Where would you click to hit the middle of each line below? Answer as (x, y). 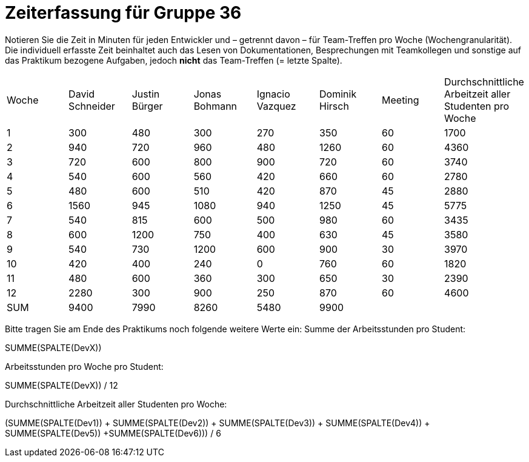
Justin (146, 94)
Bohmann (215, 106)
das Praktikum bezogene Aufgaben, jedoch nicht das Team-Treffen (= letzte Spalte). (174, 60)
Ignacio (273, 94)
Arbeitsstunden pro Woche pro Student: (84, 366)
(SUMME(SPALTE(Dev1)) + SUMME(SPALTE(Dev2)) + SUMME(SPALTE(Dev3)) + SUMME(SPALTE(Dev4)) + (218, 423)
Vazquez (276, 106)
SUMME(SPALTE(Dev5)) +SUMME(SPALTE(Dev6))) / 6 (113, 433)
